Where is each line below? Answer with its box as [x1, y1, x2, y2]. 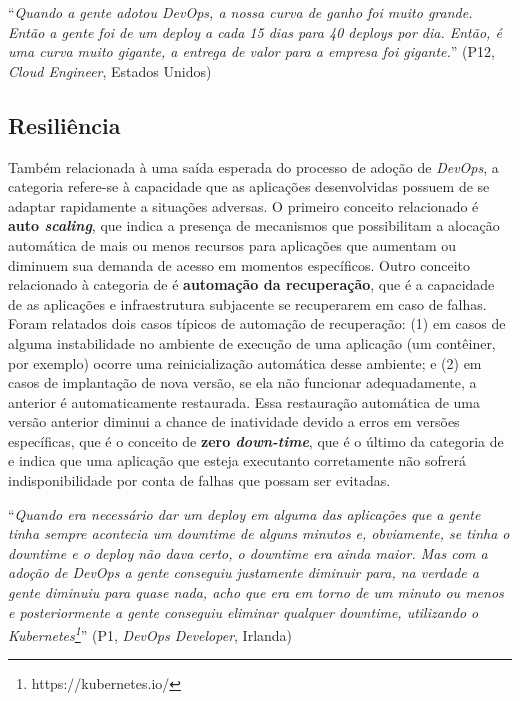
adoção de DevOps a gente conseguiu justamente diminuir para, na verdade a [8, 562, 479, 583]
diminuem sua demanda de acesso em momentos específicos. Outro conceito [8, 254, 471, 275]
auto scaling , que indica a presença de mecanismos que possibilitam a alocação [8, 215, 500, 236]
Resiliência [8, 109, 121, 140]
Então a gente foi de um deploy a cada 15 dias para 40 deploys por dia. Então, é [8, 21, 502, 42]
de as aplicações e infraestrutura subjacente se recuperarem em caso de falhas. [8, 293, 487, 314]
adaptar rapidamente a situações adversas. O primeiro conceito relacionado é [8, 195, 479, 216]
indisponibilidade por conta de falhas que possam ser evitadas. [8, 470, 391, 491]
